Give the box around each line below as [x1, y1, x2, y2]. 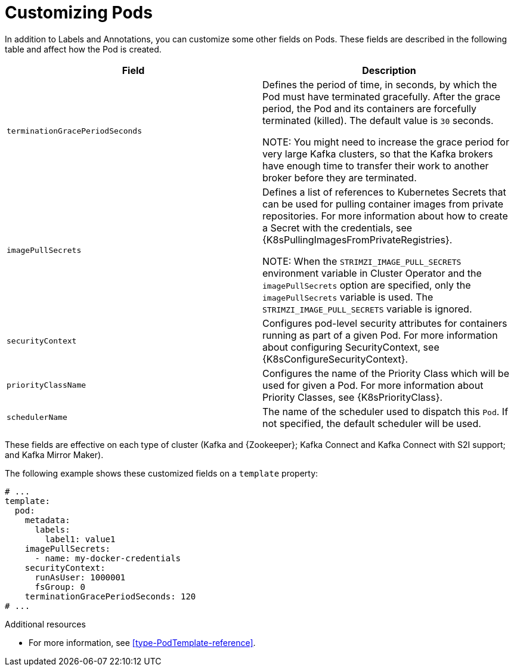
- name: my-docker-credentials [35, 553, 181, 563]
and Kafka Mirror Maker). [5, 449, 104, 460]
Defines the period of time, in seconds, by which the [262, 78, 497, 91]
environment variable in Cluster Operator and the [262, 267, 482, 279]
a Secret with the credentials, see [262, 221, 413, 234]
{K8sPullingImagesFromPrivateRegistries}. [262, 233, 453, 246]
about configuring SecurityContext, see [262, 341, 439, 353]
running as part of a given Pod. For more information [262, 329, 498, 341]
